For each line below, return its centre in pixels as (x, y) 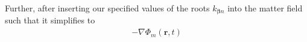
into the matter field (265, 8)
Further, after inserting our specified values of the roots (107, 8)
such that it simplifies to (50, 20)
